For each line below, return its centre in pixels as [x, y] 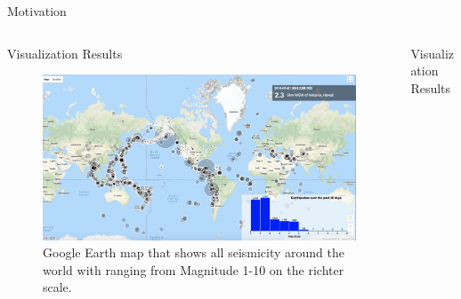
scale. [57, 287]
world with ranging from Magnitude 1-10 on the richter [194, 269]
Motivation [37, 11]
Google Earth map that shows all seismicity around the [194, 252]
